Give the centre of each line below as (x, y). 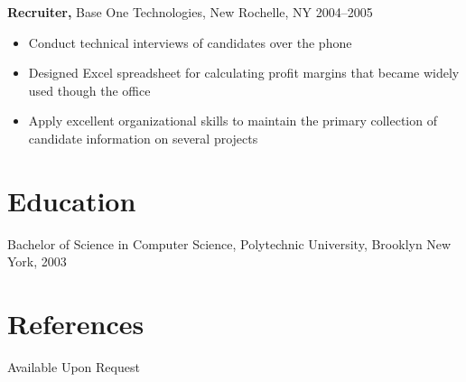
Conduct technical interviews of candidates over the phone (190, 42)
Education (72, 200)
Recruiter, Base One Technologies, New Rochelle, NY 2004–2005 (190, 12)
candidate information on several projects (143, 138)
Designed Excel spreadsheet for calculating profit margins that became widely (244, 73)
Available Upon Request (74, 367)
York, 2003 (37, 261)
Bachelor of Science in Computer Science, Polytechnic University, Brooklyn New (229, 243)
